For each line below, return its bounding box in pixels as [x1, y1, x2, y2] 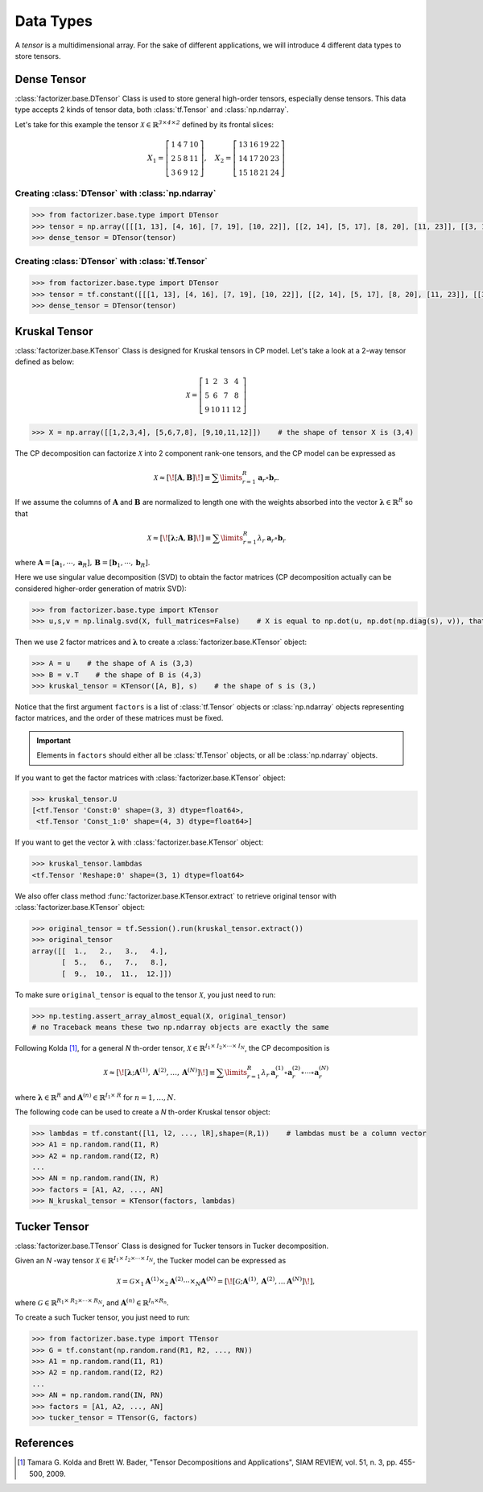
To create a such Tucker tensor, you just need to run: [14, 1312, 191, 1322]
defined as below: [14, 357, 75, 366]
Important [36, 735, 72, 745]
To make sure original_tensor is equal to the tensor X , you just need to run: [14, 990, 276, 999]
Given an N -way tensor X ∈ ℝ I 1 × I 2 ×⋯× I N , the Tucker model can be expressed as [14, 1254, 287, 1266]
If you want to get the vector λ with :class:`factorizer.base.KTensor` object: [14, 837, 264, 847]
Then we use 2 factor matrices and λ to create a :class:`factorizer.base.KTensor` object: [14, 637, 308, 647]
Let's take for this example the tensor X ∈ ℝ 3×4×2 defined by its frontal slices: [14, 118, 274, 129]
